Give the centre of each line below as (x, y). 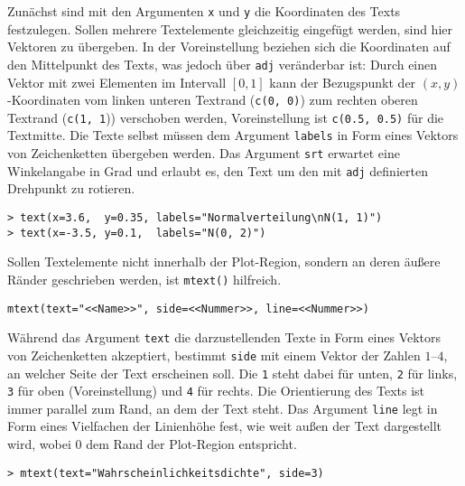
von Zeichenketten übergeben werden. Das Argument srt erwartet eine (204, 153)
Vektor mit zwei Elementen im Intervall (117, 82)
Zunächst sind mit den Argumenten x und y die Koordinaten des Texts (204, 11)
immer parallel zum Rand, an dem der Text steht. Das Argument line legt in (223, 408)
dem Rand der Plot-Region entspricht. (191, 444)
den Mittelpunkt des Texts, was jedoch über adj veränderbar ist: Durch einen (223, 64)
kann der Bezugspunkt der (343, 82)
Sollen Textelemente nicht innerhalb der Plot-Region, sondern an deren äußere (224, 262)
